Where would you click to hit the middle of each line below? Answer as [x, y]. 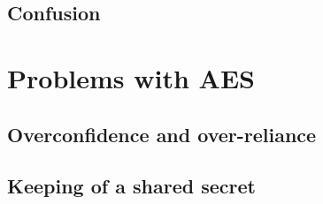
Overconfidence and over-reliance [162, 134]
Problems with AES [131, 77]
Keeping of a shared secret [131, 186]
